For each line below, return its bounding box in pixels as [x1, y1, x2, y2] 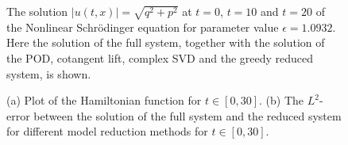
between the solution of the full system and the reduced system [33, 107, 342, 124]
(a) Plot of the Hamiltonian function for [6, 92, 202, 109]
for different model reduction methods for [6, 123, 208, 139]
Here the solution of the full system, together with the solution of [6, 34, 325, 51]
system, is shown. [6, 65, 91, 82]
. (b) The [259, 92, 304, 109]
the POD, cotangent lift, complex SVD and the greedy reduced [6, 49, 314, 66]
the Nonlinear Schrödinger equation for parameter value [6, 18, 279, 35]
